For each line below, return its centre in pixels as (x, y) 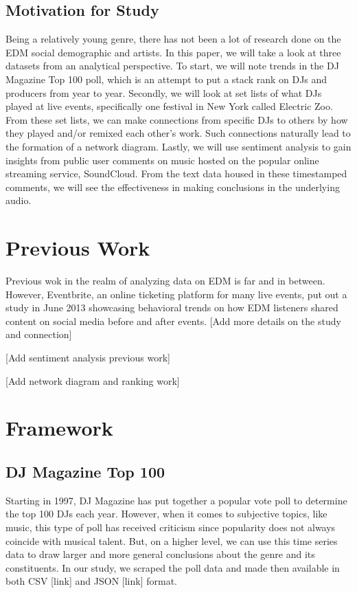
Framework (59, 428)
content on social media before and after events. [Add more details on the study (173, 321)
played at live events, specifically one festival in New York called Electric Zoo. (169, 106)
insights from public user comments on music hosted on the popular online (162, 160)
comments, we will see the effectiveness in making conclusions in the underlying (173, 187)
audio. (19, 200)
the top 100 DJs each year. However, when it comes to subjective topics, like (166, 514)
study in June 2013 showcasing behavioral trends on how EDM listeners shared (172, 307)
